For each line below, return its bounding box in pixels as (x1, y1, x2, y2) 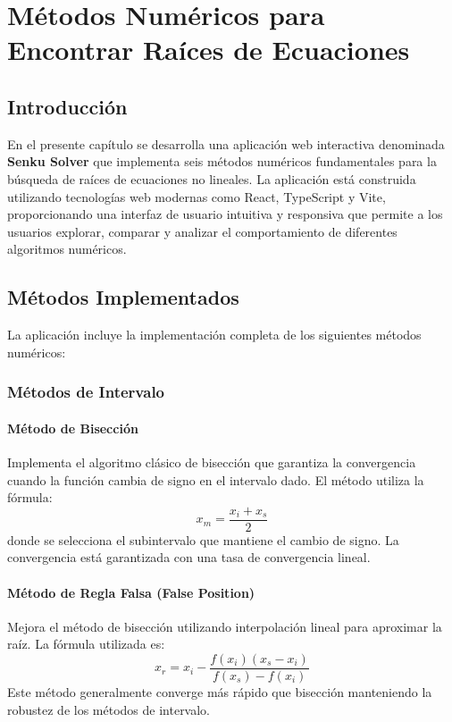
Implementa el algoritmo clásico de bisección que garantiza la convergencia (7, 452, 416, 471)
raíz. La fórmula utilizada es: (7, 634, 165, 653)
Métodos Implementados (7, 283, 239, 311)
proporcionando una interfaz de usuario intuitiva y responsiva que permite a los (7, 205, 443, 223)
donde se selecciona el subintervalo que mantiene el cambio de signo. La (7, 530, 399, 549)
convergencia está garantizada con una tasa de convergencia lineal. (7, 548, 371, 567)
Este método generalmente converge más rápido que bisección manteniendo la (7, 683, 432, 701)
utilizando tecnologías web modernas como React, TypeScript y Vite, (7, 187, 386, 206)
